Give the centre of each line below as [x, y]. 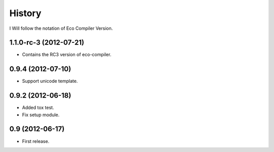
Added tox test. [38, 108]
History [25, 13]
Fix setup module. [41, 115]
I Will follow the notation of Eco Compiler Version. [61, 28]
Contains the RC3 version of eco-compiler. [67, 55]
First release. [36, 141]
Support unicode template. [50, 81]
